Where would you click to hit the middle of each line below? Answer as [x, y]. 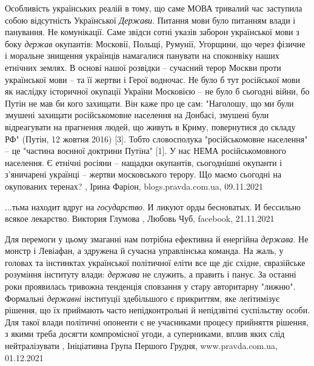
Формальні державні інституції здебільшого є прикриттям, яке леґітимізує [142, 298]
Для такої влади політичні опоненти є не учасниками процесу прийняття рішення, [157, 321]
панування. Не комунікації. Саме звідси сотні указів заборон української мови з [152, 32]
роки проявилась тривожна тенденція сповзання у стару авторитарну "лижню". [150, 286]
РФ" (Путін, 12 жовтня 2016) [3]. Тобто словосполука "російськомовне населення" [156, 138]
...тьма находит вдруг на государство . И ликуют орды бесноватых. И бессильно [153, 206]
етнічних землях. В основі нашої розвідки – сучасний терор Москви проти [143, 67]
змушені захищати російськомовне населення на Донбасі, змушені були [137, 115]
